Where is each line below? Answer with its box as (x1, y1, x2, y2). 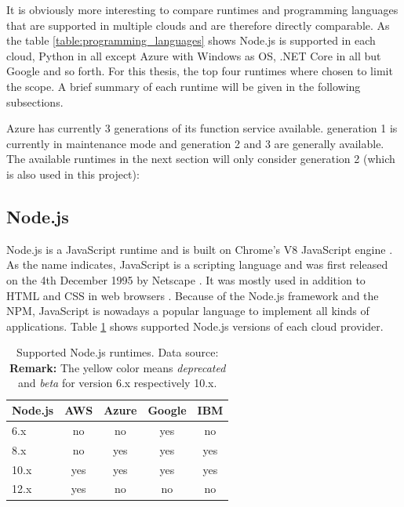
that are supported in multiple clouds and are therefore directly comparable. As (6, 16, 390, 33)
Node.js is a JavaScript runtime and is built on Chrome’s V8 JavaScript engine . (6, 241, 393, 257)
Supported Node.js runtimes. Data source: (16, 344, 219, 360)
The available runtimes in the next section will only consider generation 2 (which (6, 150, 395, 167)
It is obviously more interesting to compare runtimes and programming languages (6, 2, 399, 17)
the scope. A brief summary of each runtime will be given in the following (6, 78, 361, 94)
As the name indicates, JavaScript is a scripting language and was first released (6, 256, 388, 273)
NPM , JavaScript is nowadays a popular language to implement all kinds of (6, 302, 369, 319)
